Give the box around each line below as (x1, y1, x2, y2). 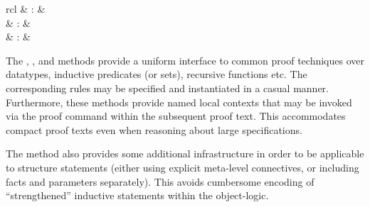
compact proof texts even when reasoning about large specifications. (6, 122, 302, 137)
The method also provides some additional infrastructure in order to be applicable (6, 146, 364, 161)
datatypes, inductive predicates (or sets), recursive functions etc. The (6, 67, 307, 82)
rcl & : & (6, 1, 46, 16)
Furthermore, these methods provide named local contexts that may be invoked (6, 94, 352, 109)
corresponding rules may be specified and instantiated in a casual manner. (6, 80, 329, 95)
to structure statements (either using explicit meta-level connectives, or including (6, 160, 359, 174)
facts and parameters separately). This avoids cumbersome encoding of (6, 174, 314, 189)
